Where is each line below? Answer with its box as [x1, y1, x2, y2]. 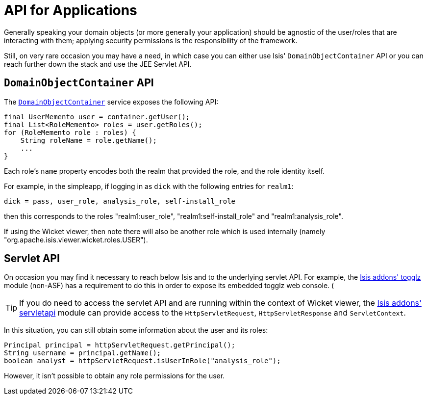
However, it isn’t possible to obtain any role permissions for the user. [4, 372, 225, 380]
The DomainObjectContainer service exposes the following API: [4, 97, 219, 106]
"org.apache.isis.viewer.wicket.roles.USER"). [4, 235, 148, 244]
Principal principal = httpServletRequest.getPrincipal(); [4, 341, 236, 349]
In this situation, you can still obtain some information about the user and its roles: [4, 326, 268, 335]
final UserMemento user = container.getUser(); [4, 112, 190, 121]
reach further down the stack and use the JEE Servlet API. [4, 59, 192, 68]
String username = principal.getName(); [4, 349, 161, 357]
